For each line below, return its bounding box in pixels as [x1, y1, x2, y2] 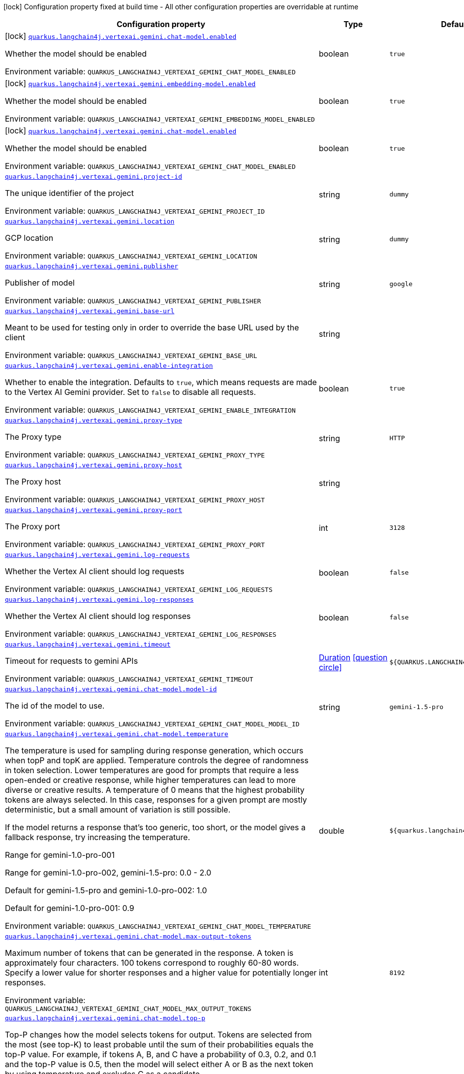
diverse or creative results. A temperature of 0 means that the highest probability [5, 785, 305, 795]
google [389, 280, 413, 288]
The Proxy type [5, 432, 62, 442]
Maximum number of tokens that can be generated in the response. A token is [5, 948, 294, 958]
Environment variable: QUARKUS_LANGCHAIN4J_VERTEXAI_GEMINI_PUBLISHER [5, 295, 261, 305]
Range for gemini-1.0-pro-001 [5, 850, 115, 860]
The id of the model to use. [5, 701, 105, 711]
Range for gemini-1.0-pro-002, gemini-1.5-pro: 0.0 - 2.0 [5, 868, 212, 878]
